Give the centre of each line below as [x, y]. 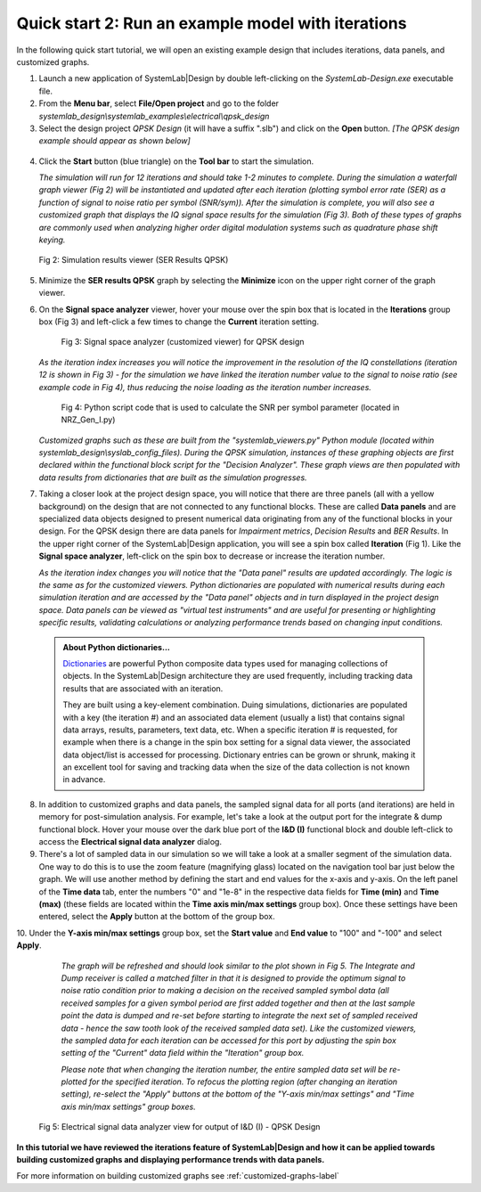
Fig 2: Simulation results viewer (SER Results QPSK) [134, 260]
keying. [52, 240]
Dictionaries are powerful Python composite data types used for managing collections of [225, 663]
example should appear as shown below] [114, 141]
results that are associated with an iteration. [143, 688]
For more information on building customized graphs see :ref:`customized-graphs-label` [178, 1176]
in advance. [84, 780]
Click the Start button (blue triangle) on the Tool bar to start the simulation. [176, 161]
